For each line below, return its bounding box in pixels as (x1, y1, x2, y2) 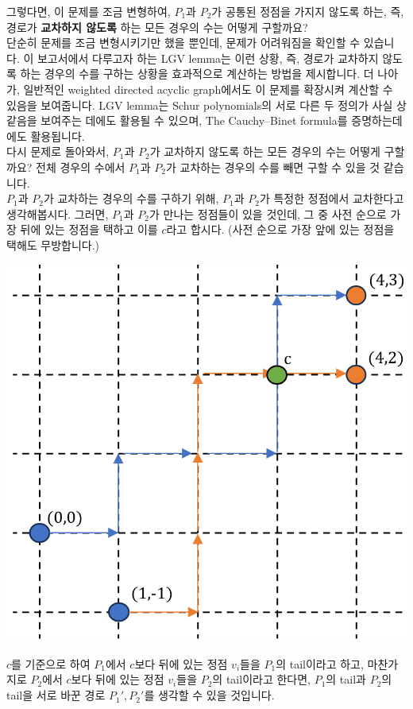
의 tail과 (326, 671, 366, 688)
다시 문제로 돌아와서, (6, 143, 110, 160)
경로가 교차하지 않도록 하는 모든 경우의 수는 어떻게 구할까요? (6, 18, 308, 35)
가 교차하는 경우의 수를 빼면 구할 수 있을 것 (165, 158, 380, 175)
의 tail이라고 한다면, (212, 671, 311, 688)
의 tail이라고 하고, (276, 655, 364, 672)
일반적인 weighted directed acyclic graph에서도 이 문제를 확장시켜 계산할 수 (23, 80, 393, 97)
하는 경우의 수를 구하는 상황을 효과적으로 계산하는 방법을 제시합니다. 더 (20, 65, 374, 82)
